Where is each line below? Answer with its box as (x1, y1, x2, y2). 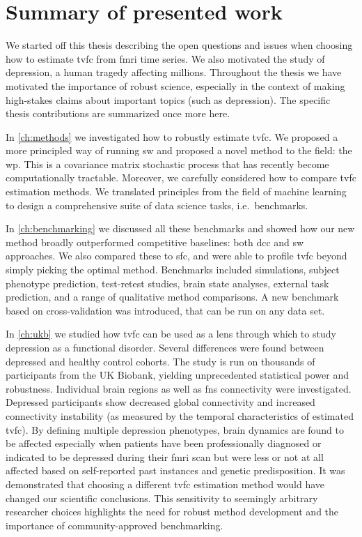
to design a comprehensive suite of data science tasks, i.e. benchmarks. (6, 197, 308, 212)
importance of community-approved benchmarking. (6, 517, 223, 532)
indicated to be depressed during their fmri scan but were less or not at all (6, 449, 324, 464)
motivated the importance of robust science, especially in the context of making (6, 78, 345, 93)
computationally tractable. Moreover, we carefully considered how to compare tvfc (6, 170, 356, 185)
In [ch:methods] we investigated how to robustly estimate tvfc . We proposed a (6, 129, 338, 144)
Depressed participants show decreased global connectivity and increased (6, 395, 315, 409)
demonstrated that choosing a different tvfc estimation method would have (6, 476, 325, 491)
